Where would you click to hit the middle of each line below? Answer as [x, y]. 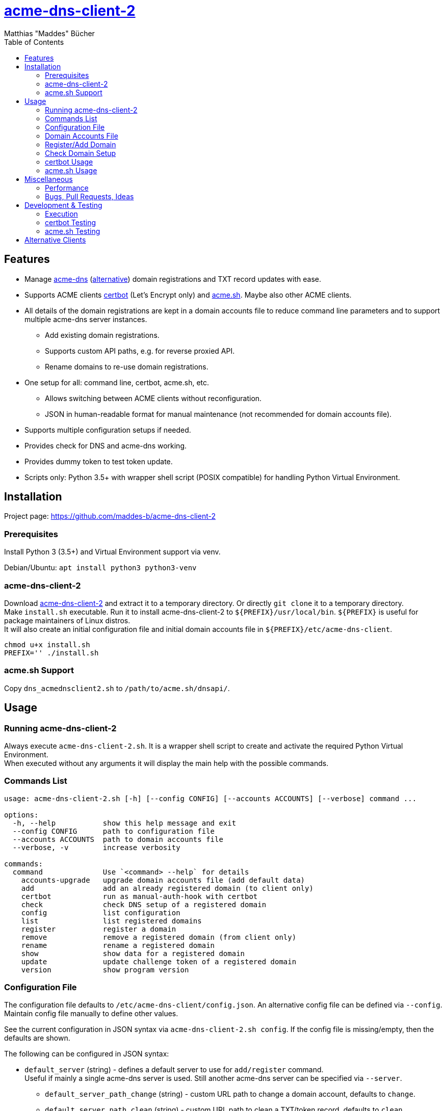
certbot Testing [71, 222]
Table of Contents [34, 42]
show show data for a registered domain [133, 953]
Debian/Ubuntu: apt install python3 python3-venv [100, 568]
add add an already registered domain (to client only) [167, 888]
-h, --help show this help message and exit [124, 823]
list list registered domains [111, 921]
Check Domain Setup [81, 153]
